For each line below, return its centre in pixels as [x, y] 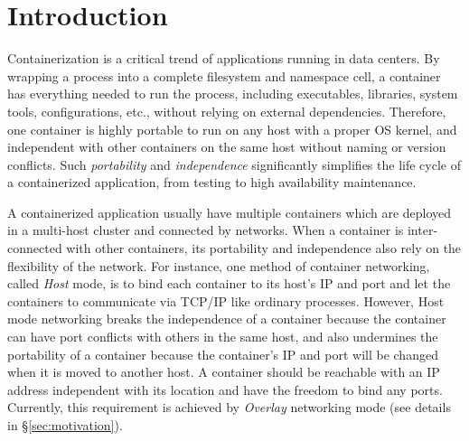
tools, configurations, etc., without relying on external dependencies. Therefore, [227, 111]
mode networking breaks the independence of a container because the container [227, 319]
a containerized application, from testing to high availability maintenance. [212, 182]
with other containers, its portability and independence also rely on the [264, 248]
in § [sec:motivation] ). [65, 425]
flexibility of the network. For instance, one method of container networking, [219, 265]
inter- [422, 230]
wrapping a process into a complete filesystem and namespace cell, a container [224, 75]
